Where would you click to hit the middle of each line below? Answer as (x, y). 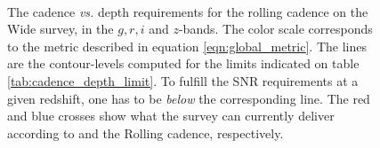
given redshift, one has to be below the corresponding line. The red (189, 98)
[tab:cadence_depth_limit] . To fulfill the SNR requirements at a (183, 80)
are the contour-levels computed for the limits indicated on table (183, 63)
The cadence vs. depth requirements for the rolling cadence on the (188, 11)
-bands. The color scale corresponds (275, 29)
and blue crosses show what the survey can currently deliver (171, 116)
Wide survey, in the (61, 29)
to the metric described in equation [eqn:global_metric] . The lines (187, 46)
